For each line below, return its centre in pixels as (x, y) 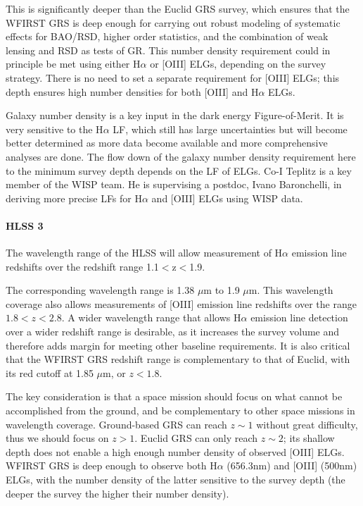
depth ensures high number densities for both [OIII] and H (132, 91)
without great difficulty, (307, 424)
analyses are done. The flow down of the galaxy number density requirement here (181, 156)
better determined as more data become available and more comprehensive (167, 143)
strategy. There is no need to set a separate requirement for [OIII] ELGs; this (173, 77)
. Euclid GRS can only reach (196, 438)
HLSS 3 (25, 225)
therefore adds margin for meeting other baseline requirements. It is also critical (178, 345)
